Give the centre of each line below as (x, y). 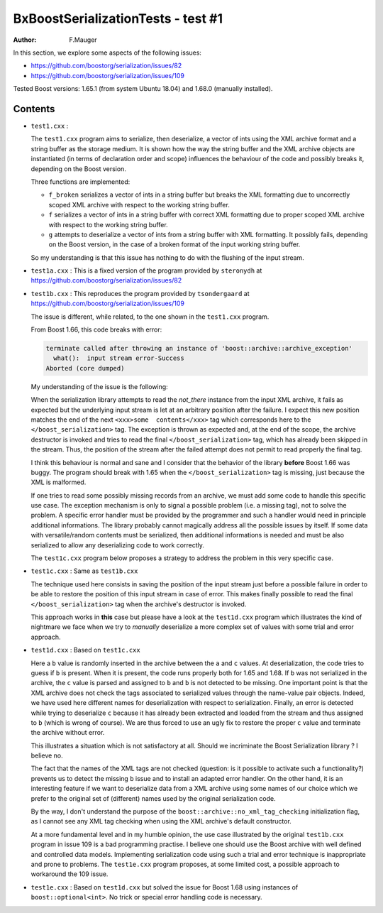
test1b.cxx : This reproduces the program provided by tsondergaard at (140, 293)
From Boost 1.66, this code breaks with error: (96, 329)
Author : (25, 40)
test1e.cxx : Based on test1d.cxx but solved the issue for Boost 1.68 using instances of (165, 887)
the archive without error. (68, 733)
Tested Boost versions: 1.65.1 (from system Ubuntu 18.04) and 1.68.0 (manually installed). (143, 89)
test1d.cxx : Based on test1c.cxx (86, 650)
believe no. (47, 755)
